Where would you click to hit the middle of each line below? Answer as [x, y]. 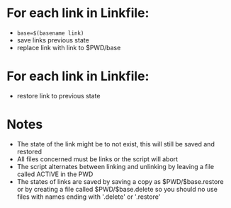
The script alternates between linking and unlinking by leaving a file [115, 166]
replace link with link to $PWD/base [69, 47]
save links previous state [53, 40]
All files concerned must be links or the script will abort [97, 159]
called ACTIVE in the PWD [55, 174]
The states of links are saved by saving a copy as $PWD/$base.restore [120, 181]
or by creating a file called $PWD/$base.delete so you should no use [117, 189]
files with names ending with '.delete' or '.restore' [89, 197]
